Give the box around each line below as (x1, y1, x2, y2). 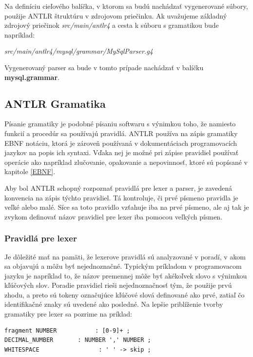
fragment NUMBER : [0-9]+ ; (4, 327, 130, 334)
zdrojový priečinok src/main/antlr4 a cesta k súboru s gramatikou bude (4, 20, 219, 30)
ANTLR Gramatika (4, 96, 106, 111)
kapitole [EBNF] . (4, 166, 56, 177)
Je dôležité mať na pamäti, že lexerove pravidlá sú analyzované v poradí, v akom (4, 251, 246, 261)
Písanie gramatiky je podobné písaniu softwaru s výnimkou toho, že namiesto (4, 119, 236, 129)
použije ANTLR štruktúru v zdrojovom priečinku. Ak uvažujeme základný (4, 10, 227, 20)
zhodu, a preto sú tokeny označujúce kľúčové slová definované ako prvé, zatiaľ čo (4, 289, 245, 299)
